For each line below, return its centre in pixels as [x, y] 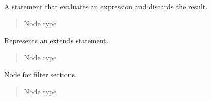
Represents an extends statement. [56, 40]
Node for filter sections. [40, 74]
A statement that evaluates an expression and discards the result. [106, 6]
